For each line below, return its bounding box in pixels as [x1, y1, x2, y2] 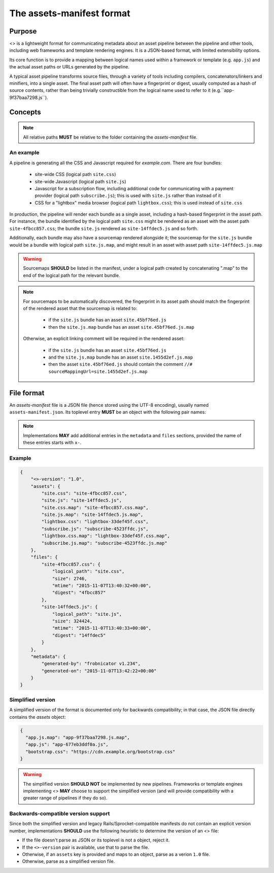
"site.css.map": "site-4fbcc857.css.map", [41, 505, 149, 510]
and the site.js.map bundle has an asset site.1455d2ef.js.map [48, 354, 193, 360]
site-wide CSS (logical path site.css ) [35, 171, 116, 178]
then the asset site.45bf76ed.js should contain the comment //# [48, 361, 193, 367]
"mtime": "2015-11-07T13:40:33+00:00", [52, 625, 152, 631]
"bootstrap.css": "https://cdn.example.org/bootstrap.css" [25, 749, 176, 754]
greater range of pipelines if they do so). [23, 795, 108, 801]
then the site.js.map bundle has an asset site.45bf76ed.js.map [48, 324, 195, 330]
